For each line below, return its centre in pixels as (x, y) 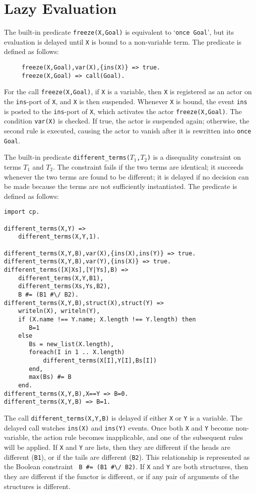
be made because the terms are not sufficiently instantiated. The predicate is (121, 186)
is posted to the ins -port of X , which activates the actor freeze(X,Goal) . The (123, 111)
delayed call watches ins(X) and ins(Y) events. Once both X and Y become (119, 427)
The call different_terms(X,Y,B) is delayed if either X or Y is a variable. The (123, 418)
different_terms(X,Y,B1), (61, 278)
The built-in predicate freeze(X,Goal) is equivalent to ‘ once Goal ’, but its (119, 32)
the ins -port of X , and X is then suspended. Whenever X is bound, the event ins (126, 101)
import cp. (22, 212)
